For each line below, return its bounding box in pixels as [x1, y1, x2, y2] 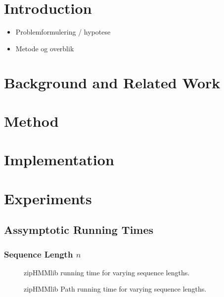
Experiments [4, 188, 92, 208]
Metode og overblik [15, 43, 74, 53]
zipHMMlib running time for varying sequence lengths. [24, 267, 190, 277]
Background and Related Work [4, 72, 221, 92]
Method [4, 111, 59, 131]
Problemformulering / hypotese [15, 27, 111, 37]
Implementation [4, 149, 114, 170]
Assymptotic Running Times [4, 222, 154, 237]
